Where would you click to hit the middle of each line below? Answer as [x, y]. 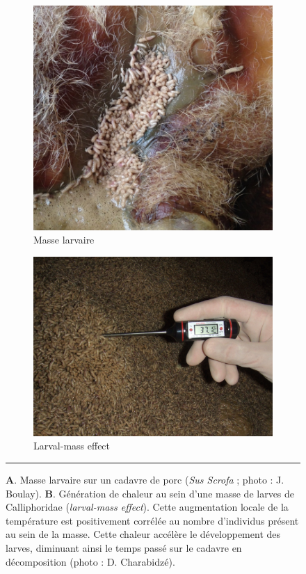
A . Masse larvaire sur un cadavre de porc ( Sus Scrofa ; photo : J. [145, 480]
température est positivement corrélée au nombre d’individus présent [152, 520]
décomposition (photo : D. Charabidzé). [90, 561]
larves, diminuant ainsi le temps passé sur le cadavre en [124, 548]
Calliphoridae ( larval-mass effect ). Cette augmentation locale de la [147, 507]
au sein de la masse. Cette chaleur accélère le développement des [143, 534]
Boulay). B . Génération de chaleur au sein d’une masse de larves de [150, 493]
